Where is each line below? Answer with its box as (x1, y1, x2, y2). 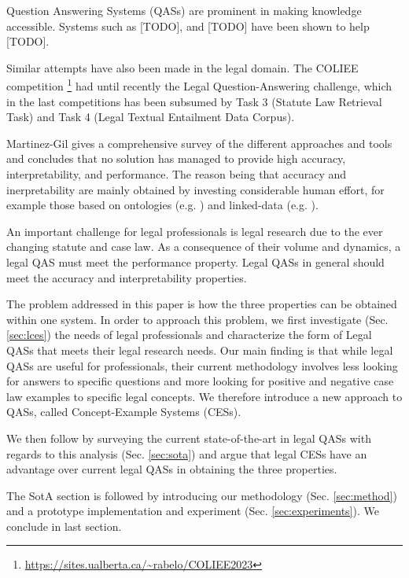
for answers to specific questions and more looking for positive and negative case (6, 373, 394, 389)
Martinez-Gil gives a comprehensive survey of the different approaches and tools (6, 134, 392, 151)
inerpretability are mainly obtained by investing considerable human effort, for (6, 181, 385, 197)
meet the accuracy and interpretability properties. (6, 269, 247, 285)
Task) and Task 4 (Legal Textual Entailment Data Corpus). (6, 109, 295, 125)
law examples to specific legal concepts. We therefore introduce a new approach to (6, 388, 403, 404)
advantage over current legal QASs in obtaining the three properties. (6, 461, 337, 477)
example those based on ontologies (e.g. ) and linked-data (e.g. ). (6, 197, 319, 213)
